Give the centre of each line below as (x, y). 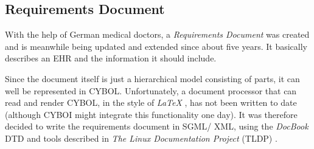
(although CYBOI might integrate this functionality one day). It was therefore (151, 114)
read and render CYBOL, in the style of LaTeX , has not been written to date (151, 102)
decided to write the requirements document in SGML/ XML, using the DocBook (157, 126)
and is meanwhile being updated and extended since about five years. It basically (156, 46)
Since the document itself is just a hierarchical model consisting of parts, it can (152, 78)
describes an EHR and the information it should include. (111, 58)
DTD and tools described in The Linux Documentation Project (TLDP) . (141, 138)
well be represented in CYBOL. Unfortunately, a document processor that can (151, 90)
